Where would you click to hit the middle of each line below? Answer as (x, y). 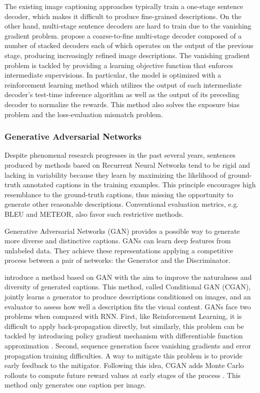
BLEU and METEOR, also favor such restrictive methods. (94, 214)
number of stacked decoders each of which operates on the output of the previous (129, 45)
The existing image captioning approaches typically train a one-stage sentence (124, 6)
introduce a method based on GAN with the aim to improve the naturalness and (128, 277)
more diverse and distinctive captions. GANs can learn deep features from (118, 241)
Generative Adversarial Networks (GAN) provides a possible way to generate (122, 231)
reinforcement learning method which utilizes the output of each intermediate (123, 84)
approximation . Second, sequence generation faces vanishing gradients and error (128, 346)
